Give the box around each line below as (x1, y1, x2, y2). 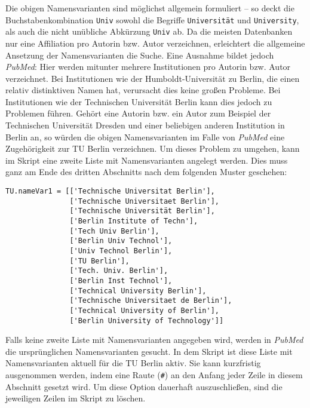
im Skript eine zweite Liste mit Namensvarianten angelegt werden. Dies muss (5, 154, 288, 166)
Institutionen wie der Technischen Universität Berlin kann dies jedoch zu (5, 95, 272, 108)
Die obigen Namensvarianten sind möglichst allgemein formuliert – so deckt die (5, 2, 294, 14)
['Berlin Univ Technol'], (69, 237, 173, 246)
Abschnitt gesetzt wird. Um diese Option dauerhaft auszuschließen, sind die (5, 380, 283, 392)
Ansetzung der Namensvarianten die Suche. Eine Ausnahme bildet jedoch (5, 48, 274, 61)
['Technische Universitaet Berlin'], (69, 197, 219, 205)
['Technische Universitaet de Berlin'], (69, 296, 232, 305)
